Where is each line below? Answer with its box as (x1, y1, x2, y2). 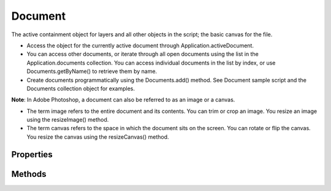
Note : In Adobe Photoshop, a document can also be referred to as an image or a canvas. (11, 96, 235, 104)
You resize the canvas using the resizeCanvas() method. (26, 133, 169, 141)
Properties (11, 149, 53, 160)
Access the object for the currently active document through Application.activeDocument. (26, 42, 254, 49)
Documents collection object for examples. (26, 85, 135, 92)
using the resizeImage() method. (26, 116, 109, 123)
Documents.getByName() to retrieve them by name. (26, 68, 158, 75)
